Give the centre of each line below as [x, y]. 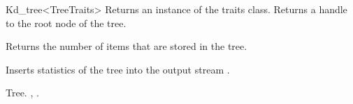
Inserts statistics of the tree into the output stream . [118, 69]
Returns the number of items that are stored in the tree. [127, 46]
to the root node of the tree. [66, 23]
